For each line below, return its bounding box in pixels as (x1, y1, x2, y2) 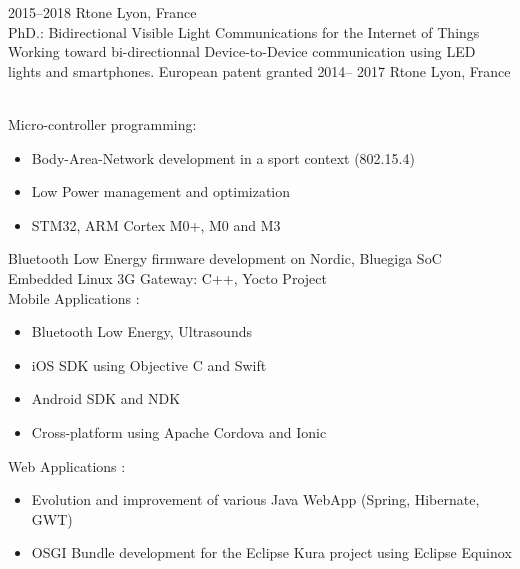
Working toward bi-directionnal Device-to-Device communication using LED (8, 41, 476, 62)
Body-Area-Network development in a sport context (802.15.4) (31, 147, 415, 168)
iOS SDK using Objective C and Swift (31, 354, 267, 375)
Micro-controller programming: (8, 113, 197, 134)
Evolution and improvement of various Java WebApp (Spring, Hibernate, (31, 489, 480, 510)
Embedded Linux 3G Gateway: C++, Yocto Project (8, 267, 327, 288)
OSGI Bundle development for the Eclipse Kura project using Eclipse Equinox (31, 542, 512, 563)
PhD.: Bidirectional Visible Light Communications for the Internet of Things (8, 21, 480, 42)
